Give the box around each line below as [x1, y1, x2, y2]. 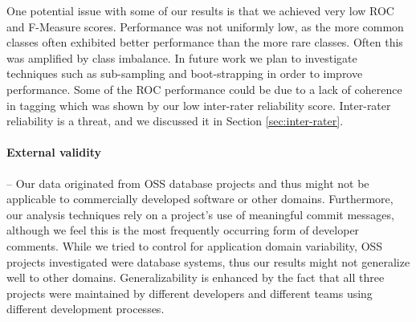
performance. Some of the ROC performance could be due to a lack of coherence [6, 80, 402, 97]
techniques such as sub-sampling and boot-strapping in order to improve [6, 65, 363, 82]
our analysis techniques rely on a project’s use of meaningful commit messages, [6, 206, 394, 222]
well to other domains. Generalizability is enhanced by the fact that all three [6, 269, 385, 286]
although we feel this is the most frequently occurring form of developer [6, 222, 360, 238]
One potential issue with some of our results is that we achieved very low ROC [6, 2, 394, 18]
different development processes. [6, 300, 165, 317]
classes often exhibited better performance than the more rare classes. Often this [6, 34, 403, 51]
